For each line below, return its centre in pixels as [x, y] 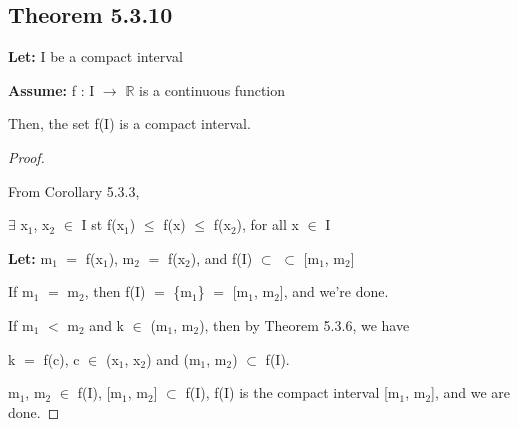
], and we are [471, 392]
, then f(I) [115, 291]
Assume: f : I [51, 89]
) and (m [173, 358]
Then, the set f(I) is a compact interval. [129, 123]
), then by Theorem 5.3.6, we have [304, 324]
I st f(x [103, 224]
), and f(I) [221, 257]
